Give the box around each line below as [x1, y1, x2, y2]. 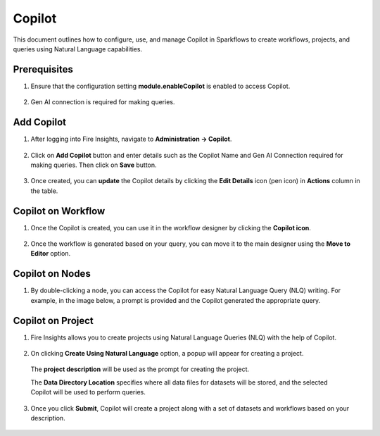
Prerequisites [13, 63, 73, 75]
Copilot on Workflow [13, 205, 106, 217]
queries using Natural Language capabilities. [13, 44, 143, 53]
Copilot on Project [13, 314, 94, 327]
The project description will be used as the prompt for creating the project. [30, 365, 250, 373]
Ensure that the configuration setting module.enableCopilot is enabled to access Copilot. [30, 82, 291, 90]
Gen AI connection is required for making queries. [30, 98, 175, 106]
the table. [30, 187, 58, 195]
